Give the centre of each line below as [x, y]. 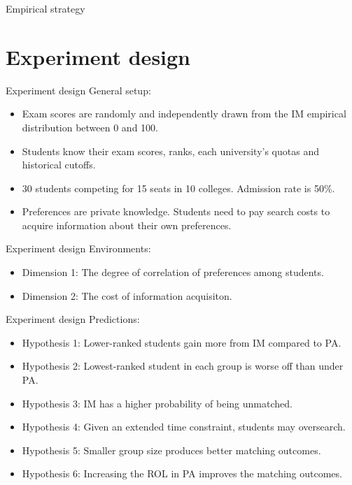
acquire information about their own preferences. [127, 225]
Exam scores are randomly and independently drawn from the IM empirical [184, 114]
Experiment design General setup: [78, 90]
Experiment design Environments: [78, 248]
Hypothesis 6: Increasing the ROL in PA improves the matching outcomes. [182, 473]
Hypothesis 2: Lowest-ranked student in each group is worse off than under [183, 366]
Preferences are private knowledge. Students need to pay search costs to [176, 211]
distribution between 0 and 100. [90, 127]
